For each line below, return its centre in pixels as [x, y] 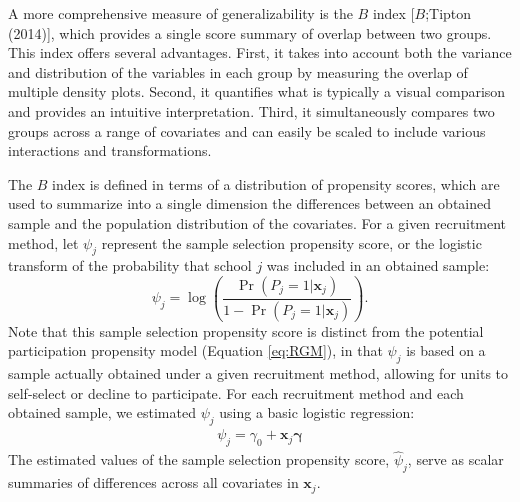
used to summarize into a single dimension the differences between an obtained [250, 203]
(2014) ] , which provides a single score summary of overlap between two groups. [250, 32]
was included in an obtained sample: [378, 265]
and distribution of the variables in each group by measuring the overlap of [238, 71]
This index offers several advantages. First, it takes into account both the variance [260, 52]
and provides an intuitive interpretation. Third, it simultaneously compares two [251, 110]
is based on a [446, 350]
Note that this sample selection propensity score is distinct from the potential [246, 330]
